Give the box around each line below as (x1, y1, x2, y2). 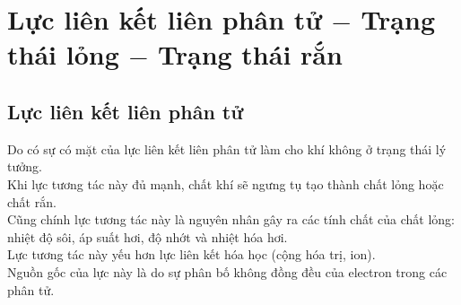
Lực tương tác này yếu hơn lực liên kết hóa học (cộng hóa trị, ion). (7, 245, 376, 264)
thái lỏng (7, 36, 119, 73)
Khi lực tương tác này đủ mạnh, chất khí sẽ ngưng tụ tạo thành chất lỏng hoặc (7, 174, 444, 193)
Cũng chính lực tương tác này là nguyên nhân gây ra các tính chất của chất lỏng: (7, 210, 455, 229)
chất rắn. (7, 192, 57, 211)
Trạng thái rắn (157, 36, 343, 73)
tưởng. (7, 157, 42, 176)
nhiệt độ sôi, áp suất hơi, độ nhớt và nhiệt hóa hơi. (7, 227, 288, 246)
